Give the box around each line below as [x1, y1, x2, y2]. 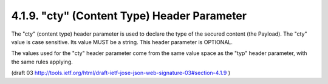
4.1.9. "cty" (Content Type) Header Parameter [11, 9, 247, 22]
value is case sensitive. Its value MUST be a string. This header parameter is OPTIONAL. [11, 38, 233, 45]
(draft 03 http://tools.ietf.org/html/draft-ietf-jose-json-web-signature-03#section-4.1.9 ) [11, 69, 231, 77]
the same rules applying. [11, 58, 73, 65]
